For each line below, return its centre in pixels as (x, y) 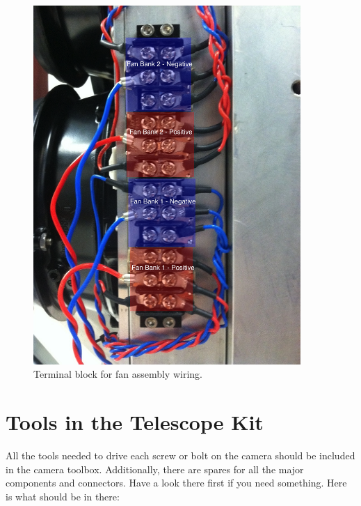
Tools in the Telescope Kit (135, 422)
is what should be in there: (63, 496)
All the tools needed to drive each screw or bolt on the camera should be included (180, 455)
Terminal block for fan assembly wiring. (118, 374)
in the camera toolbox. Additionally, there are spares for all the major (155, 469)
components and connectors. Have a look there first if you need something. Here (176, 483)
